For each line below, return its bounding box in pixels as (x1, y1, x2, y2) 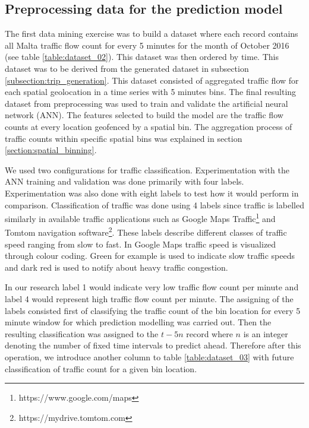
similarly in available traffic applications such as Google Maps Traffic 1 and (5, 211, 276, 224)
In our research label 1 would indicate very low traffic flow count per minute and (5, 281, 299, 293)
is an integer (243, 327, 288, 340)
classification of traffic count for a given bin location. (5, 362, 197, 375)
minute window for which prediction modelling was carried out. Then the (5, 316, 272, 328)
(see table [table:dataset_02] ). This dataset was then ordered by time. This (5, 50, 279, 63)
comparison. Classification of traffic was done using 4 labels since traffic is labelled (5, 198, 304, 211)
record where (186, 327, 233, 340)
